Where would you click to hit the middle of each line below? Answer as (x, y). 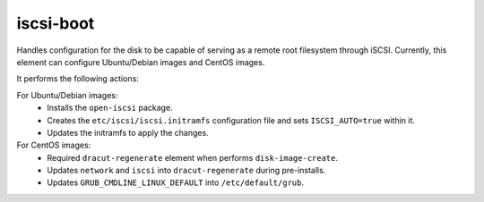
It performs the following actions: (78, 79)
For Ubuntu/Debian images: (67, 95)
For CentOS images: (54, 145)
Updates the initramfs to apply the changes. (128, 132)
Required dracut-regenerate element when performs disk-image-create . (193, 157)
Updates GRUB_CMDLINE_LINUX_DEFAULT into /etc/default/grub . (176, 182)
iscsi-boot (56, 23)
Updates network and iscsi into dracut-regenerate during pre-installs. (186, 171)
